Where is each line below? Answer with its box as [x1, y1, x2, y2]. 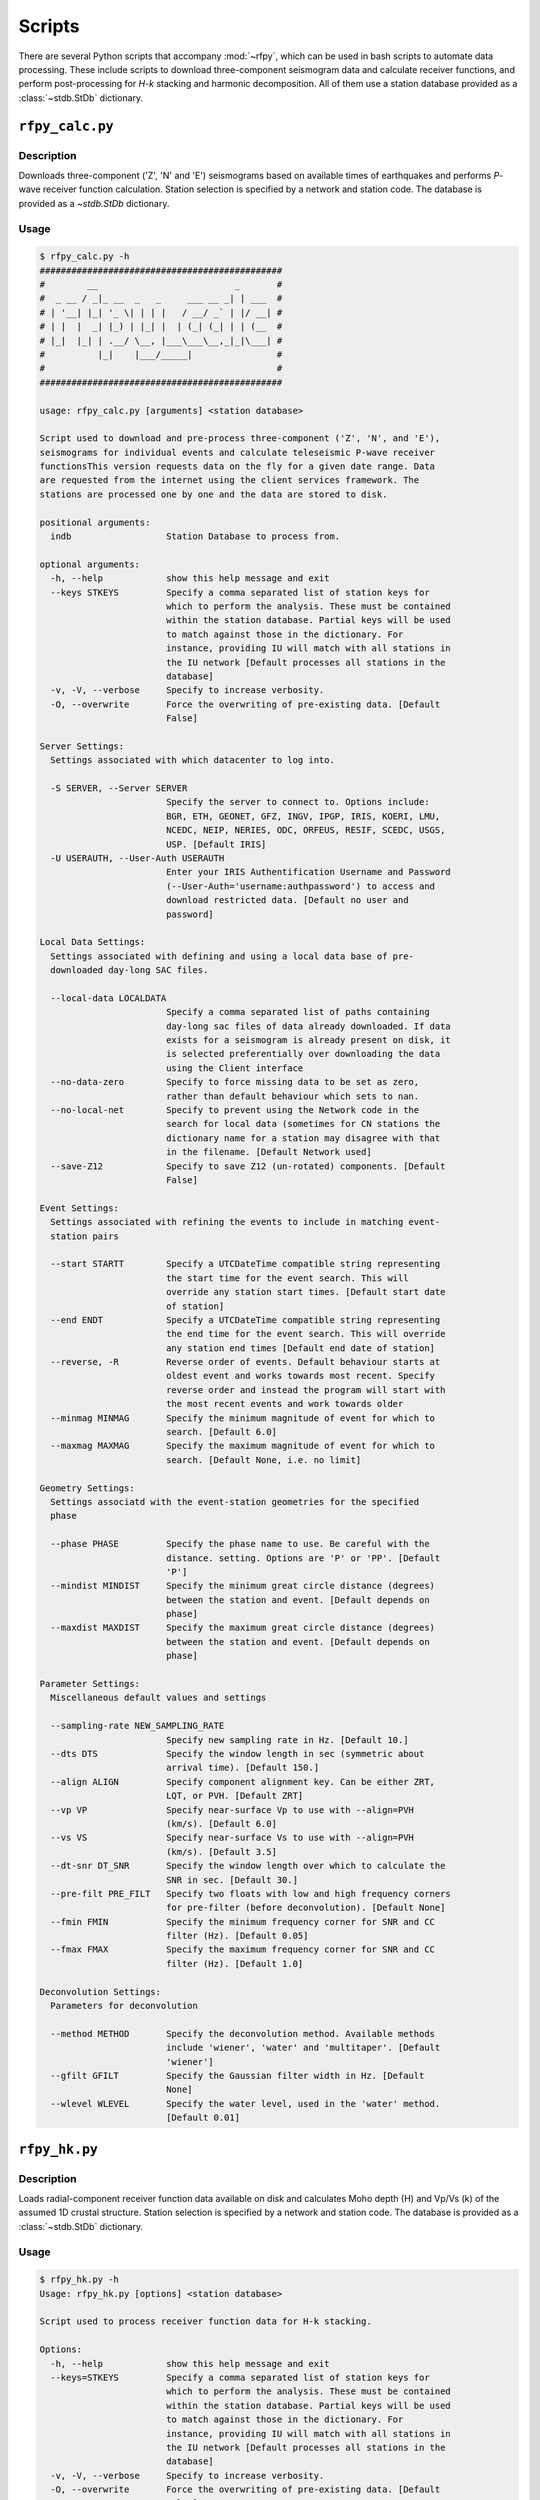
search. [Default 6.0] [165, 1426, 277, 1438]
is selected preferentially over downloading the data [165, 1048, 441, 1060]
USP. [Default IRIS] [165, 838, 267, 850]
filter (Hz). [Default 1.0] [165, 1958, 304, 1969]
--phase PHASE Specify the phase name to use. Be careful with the [50, 1538, 430, 1550]
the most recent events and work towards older [165, 1398, 404, 1410]
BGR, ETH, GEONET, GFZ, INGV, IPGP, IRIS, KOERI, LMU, [165, 810, 441, 822]
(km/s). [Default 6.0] [165, 1818, 277, 1829]
